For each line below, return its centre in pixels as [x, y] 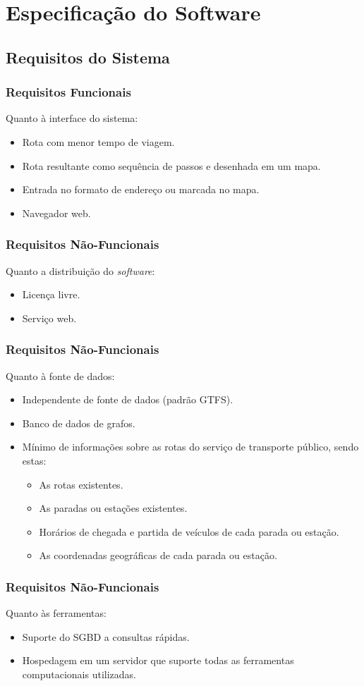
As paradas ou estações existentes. [113, 508]
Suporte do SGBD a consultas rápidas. [106, 636]
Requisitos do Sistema [88, 57]
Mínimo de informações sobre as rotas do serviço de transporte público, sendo [190, 447]
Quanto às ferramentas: [56, 613]
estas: [34, 460]
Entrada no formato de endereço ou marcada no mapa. [141, 189]
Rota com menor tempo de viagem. [98, 141]
